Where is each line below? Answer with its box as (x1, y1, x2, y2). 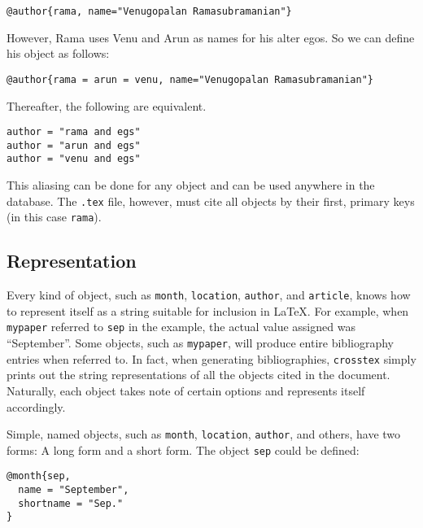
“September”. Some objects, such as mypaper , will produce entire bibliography (7, 334, 394, 351)
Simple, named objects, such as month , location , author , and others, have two (7, 425, 401, 443)
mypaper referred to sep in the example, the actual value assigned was (7, 318, 355, 335)
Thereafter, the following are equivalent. (7, 97, 207, 114)
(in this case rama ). (7, 208, 102, 225)
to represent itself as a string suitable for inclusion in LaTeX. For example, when (7, 302, 409, 319)
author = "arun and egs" (7, 139, 141, 151)
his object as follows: (7, 45, 110, 62)
